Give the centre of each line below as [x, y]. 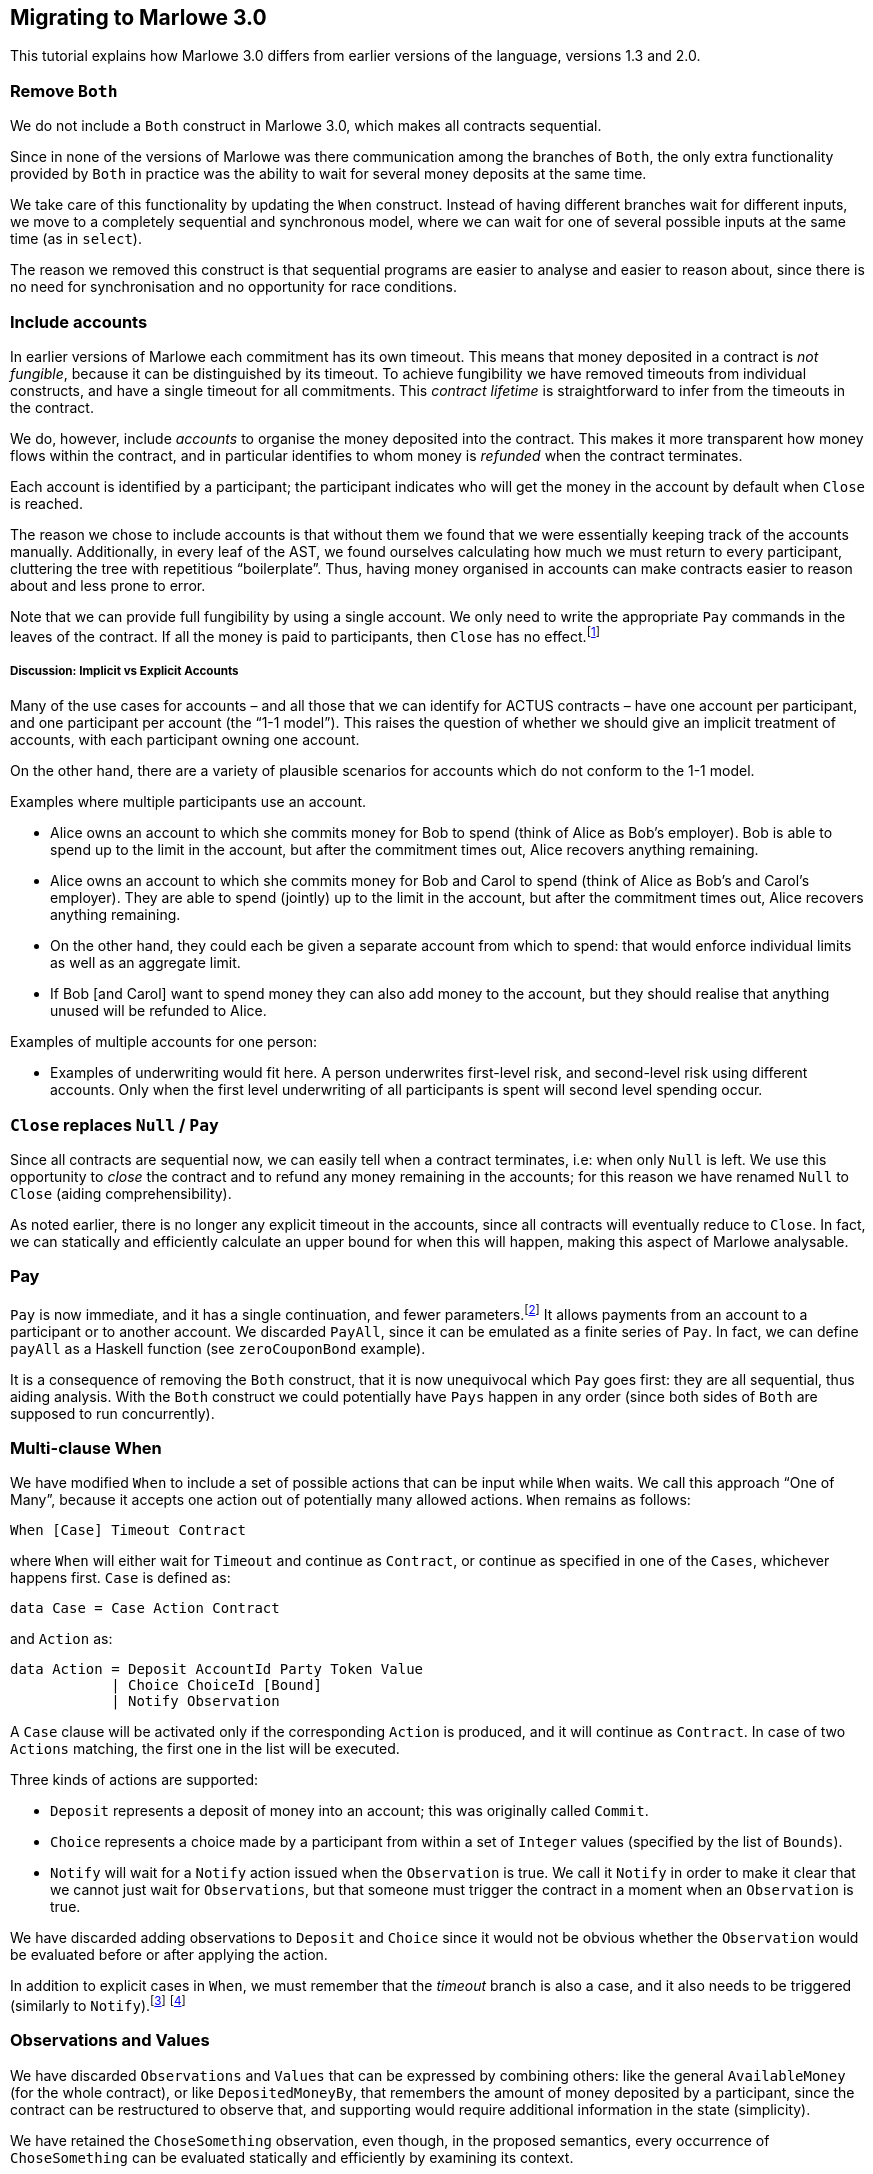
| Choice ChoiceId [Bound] [216, 1685]
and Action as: [61, 1639]
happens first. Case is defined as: [120, 1578]
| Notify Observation [195, 1701]
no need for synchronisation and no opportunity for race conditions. [233, 287]
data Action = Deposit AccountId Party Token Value [217, 1669]
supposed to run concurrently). [112, 1413]
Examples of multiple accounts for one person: [164, 1042]
